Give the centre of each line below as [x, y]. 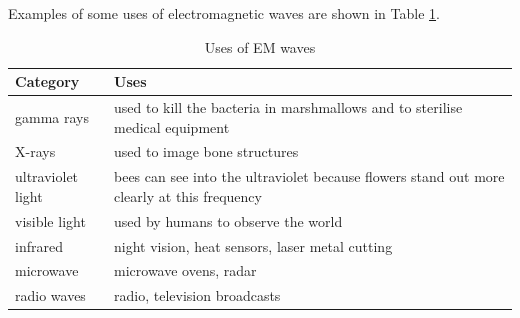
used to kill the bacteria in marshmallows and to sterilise [288, 107]
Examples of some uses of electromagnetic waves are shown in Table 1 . [224, 13]
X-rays [35, 151]
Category [47, 81]
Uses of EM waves [260, 46]
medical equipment [172, 126]
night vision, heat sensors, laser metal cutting [253, 245]
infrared [39, 245]
